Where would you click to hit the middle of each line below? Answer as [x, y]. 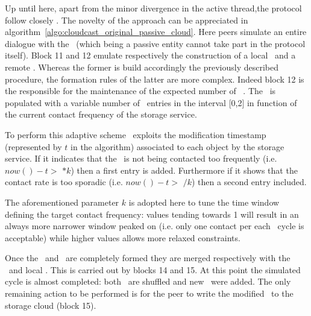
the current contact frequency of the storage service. [101, 114]
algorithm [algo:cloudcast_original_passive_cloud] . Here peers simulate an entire [156, 32]
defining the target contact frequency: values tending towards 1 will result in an [152, 214]
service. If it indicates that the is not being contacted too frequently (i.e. [141, 158]
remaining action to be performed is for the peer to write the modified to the [149, 293]
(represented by [33, 146]
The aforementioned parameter [62, 202]
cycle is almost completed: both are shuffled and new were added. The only [148, 281]
